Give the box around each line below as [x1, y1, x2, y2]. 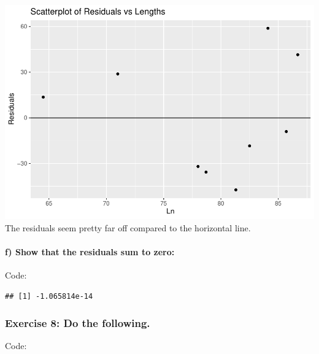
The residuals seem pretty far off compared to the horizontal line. [5, 221, 251, 234]
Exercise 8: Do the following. [5, 315, 150, 331]
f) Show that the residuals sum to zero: [5, 245, 175, 258]
